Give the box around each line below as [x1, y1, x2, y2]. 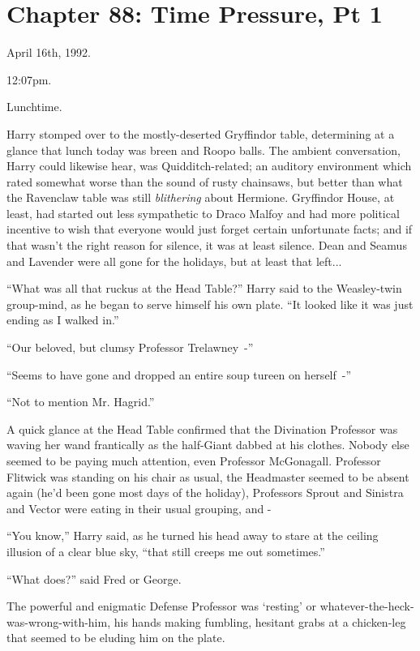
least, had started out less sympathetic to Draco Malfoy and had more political [6, 204, 400, 221]
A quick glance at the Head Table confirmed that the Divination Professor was [6, 420, 398, 437]
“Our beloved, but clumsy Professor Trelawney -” [6, 339, 254, 356]
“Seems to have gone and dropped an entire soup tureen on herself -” [6, 366, 352, 383]
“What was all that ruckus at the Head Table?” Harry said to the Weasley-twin [6, 280, 402, 297]
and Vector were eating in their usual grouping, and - [6, 499, 272, 516]
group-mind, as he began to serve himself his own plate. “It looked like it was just [6, 295, 414, 312]
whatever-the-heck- [319, 597, 414, 615]
